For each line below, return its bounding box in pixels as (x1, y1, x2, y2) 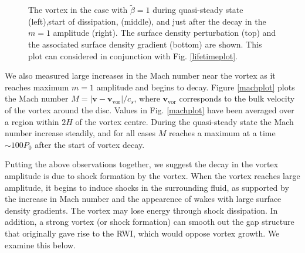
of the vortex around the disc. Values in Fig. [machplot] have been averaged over (5, 103, 294, 116)
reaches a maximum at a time (169, 127, 276, 139)
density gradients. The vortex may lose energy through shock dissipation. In (5, 204, 278, 216)
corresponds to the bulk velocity (179, 92, 295, 104)
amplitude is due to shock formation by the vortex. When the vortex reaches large (5, 169, 300, 181)
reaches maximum (5, 80, 69, 93)
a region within (5, 115, 59, 127)
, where (134, 92, 160, 104)
